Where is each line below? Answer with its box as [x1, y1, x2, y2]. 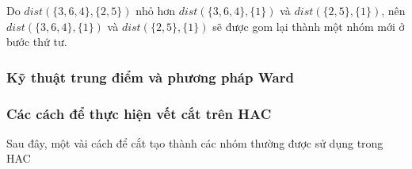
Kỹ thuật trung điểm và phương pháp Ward [6, 67, 294, 86]
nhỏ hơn [135, 2, 175, 18]
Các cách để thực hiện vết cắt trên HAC [6, 103, 272, 123]
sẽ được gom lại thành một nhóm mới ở [212, 17, 405, 34]
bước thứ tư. [6, 33, 67, 50]
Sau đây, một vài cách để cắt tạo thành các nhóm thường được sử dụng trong [6, 134, 383, 151]
